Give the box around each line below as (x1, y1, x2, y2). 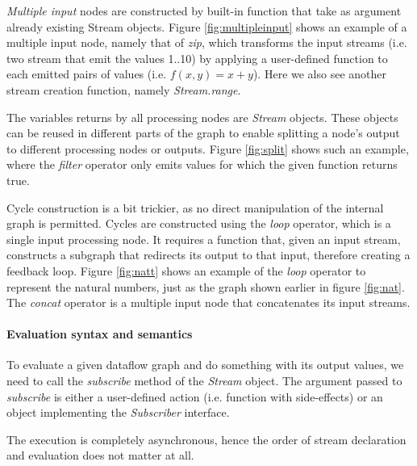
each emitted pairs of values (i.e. (6, 65, 167, 82)
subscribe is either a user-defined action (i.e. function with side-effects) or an (6, 388, 383, 405)
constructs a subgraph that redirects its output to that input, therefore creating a (6, 246, 411, 263)
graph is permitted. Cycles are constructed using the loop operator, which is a (6, 215, 391, 232)
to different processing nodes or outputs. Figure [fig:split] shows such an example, (6, 140, 409, 157)
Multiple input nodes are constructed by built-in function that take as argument (6, 2, 402, 19)
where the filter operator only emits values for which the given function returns (6, 156, 398, 173)
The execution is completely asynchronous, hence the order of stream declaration (6, 430, 407, 447)
